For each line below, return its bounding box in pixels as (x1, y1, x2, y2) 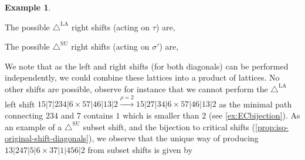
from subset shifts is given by (87, 143, 193, 155)
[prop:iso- (255, 120, 289, 133)
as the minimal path (219, 98, 292, 110)
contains (83, 109, 113, 121)
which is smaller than (123, 109, 199, 121)
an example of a (5, 120, 62, 133)
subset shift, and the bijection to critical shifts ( (83, 120, 255, 133)
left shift (5, 98, 35, 110)
